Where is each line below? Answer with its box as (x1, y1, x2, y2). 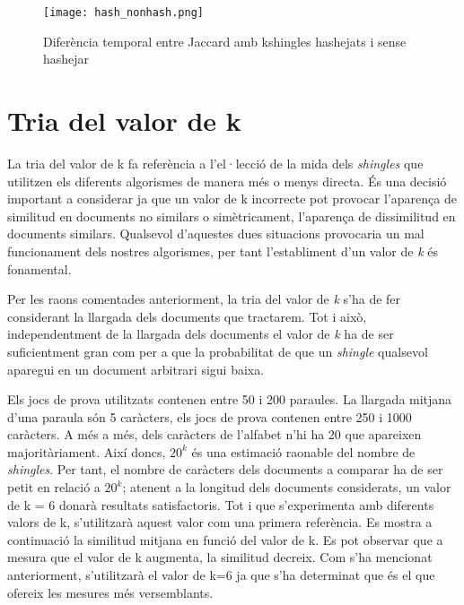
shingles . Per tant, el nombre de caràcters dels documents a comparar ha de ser (7, 460, 443, 479)
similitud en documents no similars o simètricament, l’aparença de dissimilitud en (7, 206, 456, 225)
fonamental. (7, 259, 72, 278)
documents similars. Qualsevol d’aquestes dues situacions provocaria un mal (7, 224, 425, 243)
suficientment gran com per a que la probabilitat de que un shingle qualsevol (7, 341, 428, 360)
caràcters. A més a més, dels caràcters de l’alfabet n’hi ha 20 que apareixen (7, 425, 422, 444)
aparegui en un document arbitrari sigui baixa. (7, 359, 265, 378)
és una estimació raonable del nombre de (191, 442, 416, 461)
